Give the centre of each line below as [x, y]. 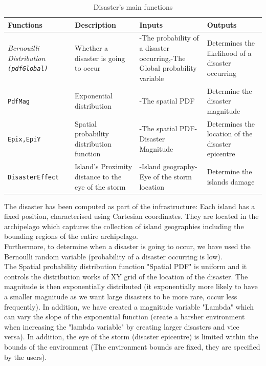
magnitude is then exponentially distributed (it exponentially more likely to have [131, 286]
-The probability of [169, 38]
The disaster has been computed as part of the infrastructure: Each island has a [130, 206]
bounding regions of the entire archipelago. [71, 236]
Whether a [92, 48]
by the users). [26, 357]
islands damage [231, 181]
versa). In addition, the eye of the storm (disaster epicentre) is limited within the [131, 337]
